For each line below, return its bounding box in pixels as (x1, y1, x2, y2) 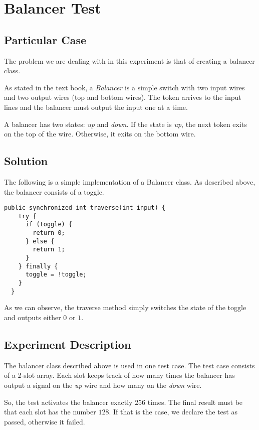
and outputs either (4, 312, 61, 322)
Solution (4, 153, 48, 169)
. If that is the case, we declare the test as (109, 406, 237, 417)
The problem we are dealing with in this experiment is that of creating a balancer (4, 55, 255, 66)
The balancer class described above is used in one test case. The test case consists (4, 360, 255, 370)
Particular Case (4, 32, 86, 47)
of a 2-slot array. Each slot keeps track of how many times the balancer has (4, 370, 235, 380)
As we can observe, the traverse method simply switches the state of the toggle (4, 302, 246, 313)
